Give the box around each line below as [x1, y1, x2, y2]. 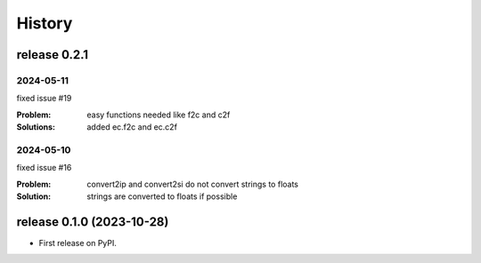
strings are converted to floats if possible [86, 191, 238, 202]
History [16, 13, 73, 33]
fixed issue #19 [16, 93, 72, 104]
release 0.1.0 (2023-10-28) [16, 214, 169, 229]
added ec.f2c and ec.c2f [86, 122, 178, 132]
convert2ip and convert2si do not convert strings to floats [86, 179, 298, 189]
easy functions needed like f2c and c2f [86, 109, 231, 120]
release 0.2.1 [16, 47, 89, 62]
